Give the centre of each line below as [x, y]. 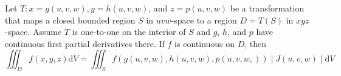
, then [256, 43]
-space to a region [204, 20]
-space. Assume [33, 32]
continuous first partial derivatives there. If [85, 43]
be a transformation [267, 8]
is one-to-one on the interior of [129, 32]
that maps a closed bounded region [70, 20]
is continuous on [205, 43]
